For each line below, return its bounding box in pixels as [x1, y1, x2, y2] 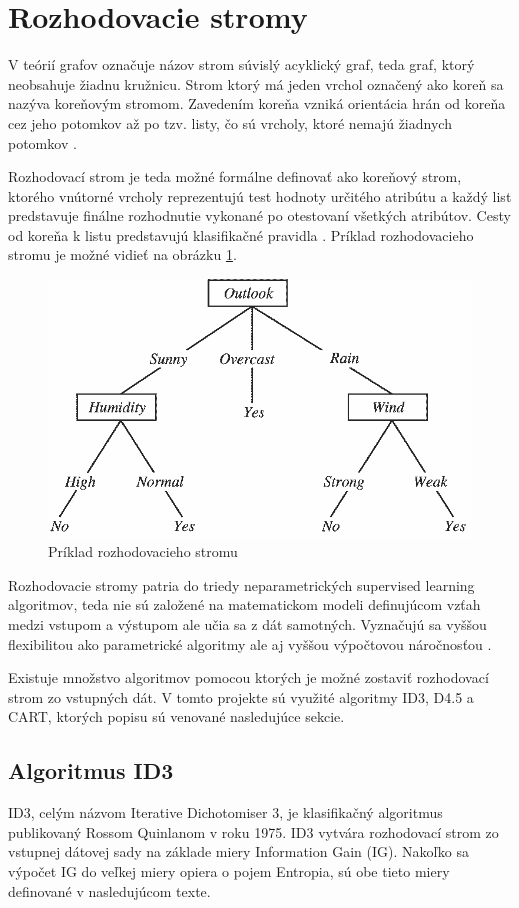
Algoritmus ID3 [8, 755, 174, 786]
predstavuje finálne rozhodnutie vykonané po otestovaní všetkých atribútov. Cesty [8, 205, 511, 226]
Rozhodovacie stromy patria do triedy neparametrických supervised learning [8, 574, 475, 595]
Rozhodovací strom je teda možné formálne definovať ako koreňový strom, [8, 166, 462, 187]
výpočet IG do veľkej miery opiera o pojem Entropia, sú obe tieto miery [8, 860, 450, 881]
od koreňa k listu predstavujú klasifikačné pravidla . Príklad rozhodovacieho [8, 224, 474, 245]
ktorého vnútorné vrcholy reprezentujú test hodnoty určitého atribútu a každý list [8, 185, 512, 206]
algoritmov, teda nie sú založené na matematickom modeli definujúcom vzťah [8, 594, 481, 615]
